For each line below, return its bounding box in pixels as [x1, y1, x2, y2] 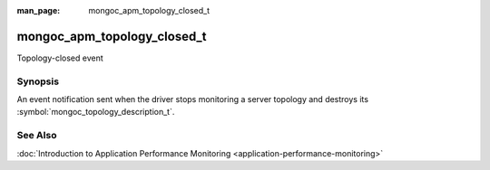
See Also [16, 129, 57, 142]
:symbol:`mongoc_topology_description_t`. [16, 107, 175, 118]
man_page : [16, 5, 61, 15]
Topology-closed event [16, 52, 103, 63]
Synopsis [16, 75, 59, 88]
